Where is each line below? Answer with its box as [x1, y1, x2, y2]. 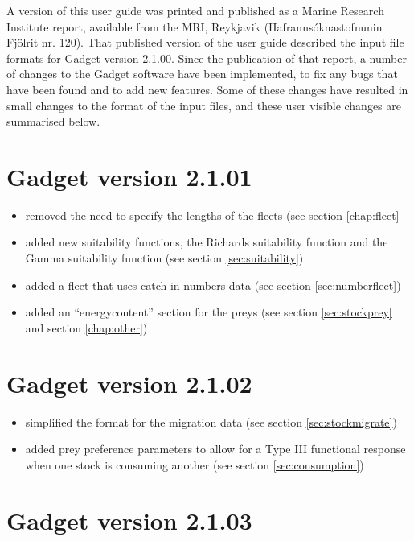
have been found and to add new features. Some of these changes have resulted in [6, 81, 408, 97]
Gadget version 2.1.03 [6, 503, 252, 536]
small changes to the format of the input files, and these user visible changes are [6, 97, 402, 114]
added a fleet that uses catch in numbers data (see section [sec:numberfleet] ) [25, 276, 401, 293]
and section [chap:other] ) [25, 319, 148, 336]
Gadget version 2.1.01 [6, 159, 252, 192]
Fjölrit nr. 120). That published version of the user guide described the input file [6, 34, 404, 51]
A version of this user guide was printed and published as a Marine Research [6, 2, 384, 19]
